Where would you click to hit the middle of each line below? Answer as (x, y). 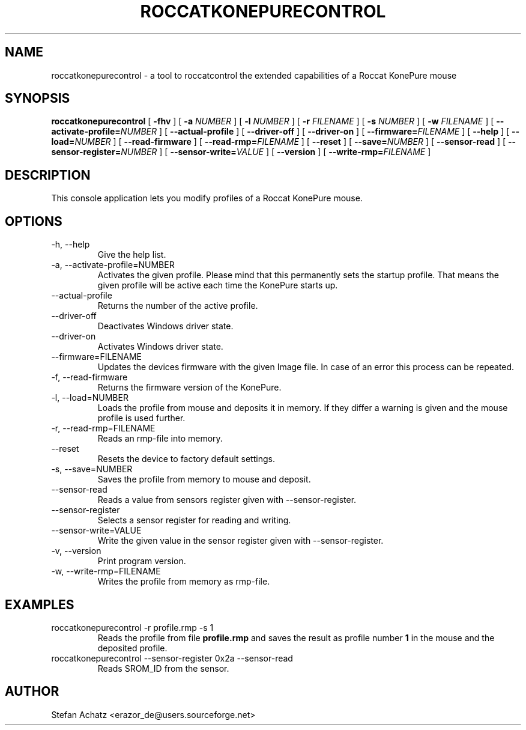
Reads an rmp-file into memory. (160, 439)
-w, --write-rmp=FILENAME (106, 571)
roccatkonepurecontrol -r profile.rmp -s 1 (132, 627)
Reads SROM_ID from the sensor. (163, 668)
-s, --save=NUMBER (92, 469)
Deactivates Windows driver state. (165, 326)
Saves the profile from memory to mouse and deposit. (204, 479)
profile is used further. (141, 418)
